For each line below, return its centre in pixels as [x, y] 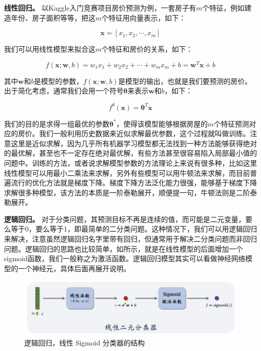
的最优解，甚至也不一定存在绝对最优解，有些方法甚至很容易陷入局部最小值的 [130, 153]
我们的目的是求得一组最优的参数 [57, 123]
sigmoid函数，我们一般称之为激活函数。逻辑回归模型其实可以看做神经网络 [125, 258]
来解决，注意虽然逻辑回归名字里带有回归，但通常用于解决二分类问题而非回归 [130, 239]
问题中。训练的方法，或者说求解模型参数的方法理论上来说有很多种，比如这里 [130, 162]
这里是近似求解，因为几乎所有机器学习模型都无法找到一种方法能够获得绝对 [134, 143]
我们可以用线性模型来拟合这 [50, 49]
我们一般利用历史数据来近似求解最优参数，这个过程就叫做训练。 [144, 133]
